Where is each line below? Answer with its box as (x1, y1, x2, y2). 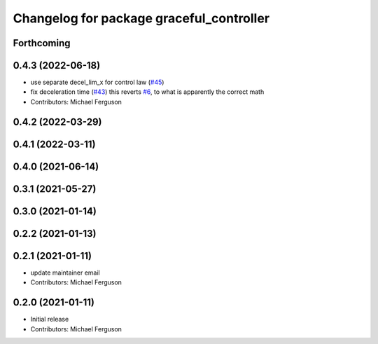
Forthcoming (13, 37, 71, 49)
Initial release (30, 315, 69, 324)
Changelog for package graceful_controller (13, 11, 269, 26)
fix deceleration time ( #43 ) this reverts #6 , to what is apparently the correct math (30, 88, 265, 96)
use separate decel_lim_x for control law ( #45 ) (30, 78, 164, 87)
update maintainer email (30, 268, 101, 277)
